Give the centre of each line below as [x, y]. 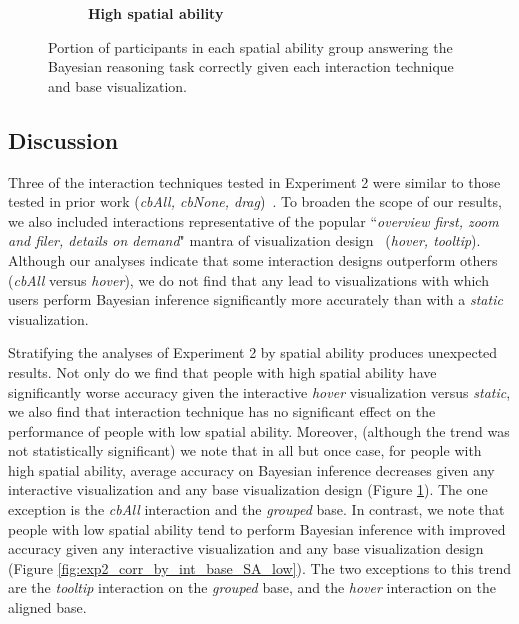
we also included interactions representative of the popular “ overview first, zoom [253, 220]
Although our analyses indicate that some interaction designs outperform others [253, 259]
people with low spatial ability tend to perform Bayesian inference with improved [257, 528]
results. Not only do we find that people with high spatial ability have [222, 371]
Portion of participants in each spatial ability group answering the [250, 46]
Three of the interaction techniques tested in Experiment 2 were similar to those [254, 181]
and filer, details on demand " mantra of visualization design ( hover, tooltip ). [244, 240]
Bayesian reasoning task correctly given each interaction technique [251, 66]
